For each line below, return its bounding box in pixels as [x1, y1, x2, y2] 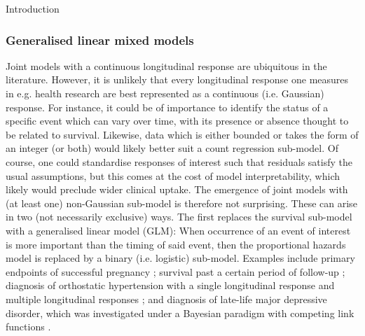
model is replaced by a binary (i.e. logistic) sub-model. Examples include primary [6, 251, 355, 265]
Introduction [6, 1, 60, 15]
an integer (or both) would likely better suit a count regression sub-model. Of [6, 141, 338, 155]
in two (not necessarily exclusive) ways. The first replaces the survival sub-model [6, 209, 352, 224]
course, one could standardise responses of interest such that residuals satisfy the [6, 154, 352, 169]
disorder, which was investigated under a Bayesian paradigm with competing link [6, 305, 354, 320]
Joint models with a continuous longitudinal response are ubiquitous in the [6, 58, 327, 73]
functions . [6, 319, 51, 334]
